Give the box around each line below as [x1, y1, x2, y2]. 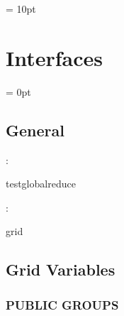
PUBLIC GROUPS [6, 295, 119, 313]
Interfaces [6, 43, 103, 72]
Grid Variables [6, 258, 115, 280]
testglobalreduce [6, 176, 76, 191]
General [6, 119, 64, 141]
